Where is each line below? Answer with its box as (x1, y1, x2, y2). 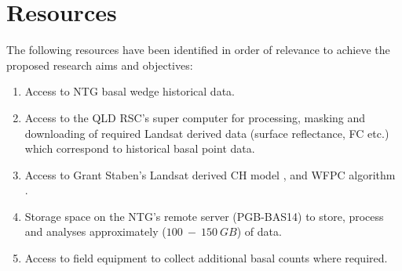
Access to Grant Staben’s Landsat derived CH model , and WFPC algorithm (24, 166, 396, 182)
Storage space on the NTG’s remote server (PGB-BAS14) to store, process (24, 208, 384, 224)
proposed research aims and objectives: (6, 56, 193, 73)
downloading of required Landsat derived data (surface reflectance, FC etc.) (24, 125, 389, 141)
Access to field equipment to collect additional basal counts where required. (24, 250, 388, 266)
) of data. (236, 223, 282, 240)
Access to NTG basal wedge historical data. (24, 83, 235, 99)
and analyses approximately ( (24, 223, 166, 240)
